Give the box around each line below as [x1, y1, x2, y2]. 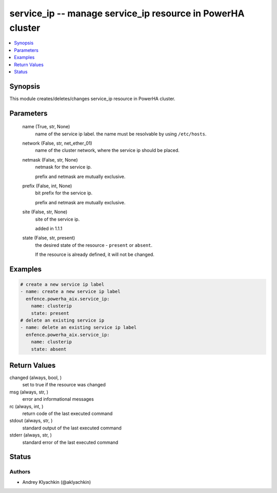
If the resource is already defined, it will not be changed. [35, 251, 155, 258]
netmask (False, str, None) [22, 156, 78, 163]
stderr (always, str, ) [9, 432, 52, 438]
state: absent [31, 346, 67, 352]
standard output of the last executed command [22, 425, 122, 431]
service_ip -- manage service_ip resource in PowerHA [9, 8, 245, 19]
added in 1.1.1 [35, 225, 63, 231]
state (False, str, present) [22, 235, 75, 241]
